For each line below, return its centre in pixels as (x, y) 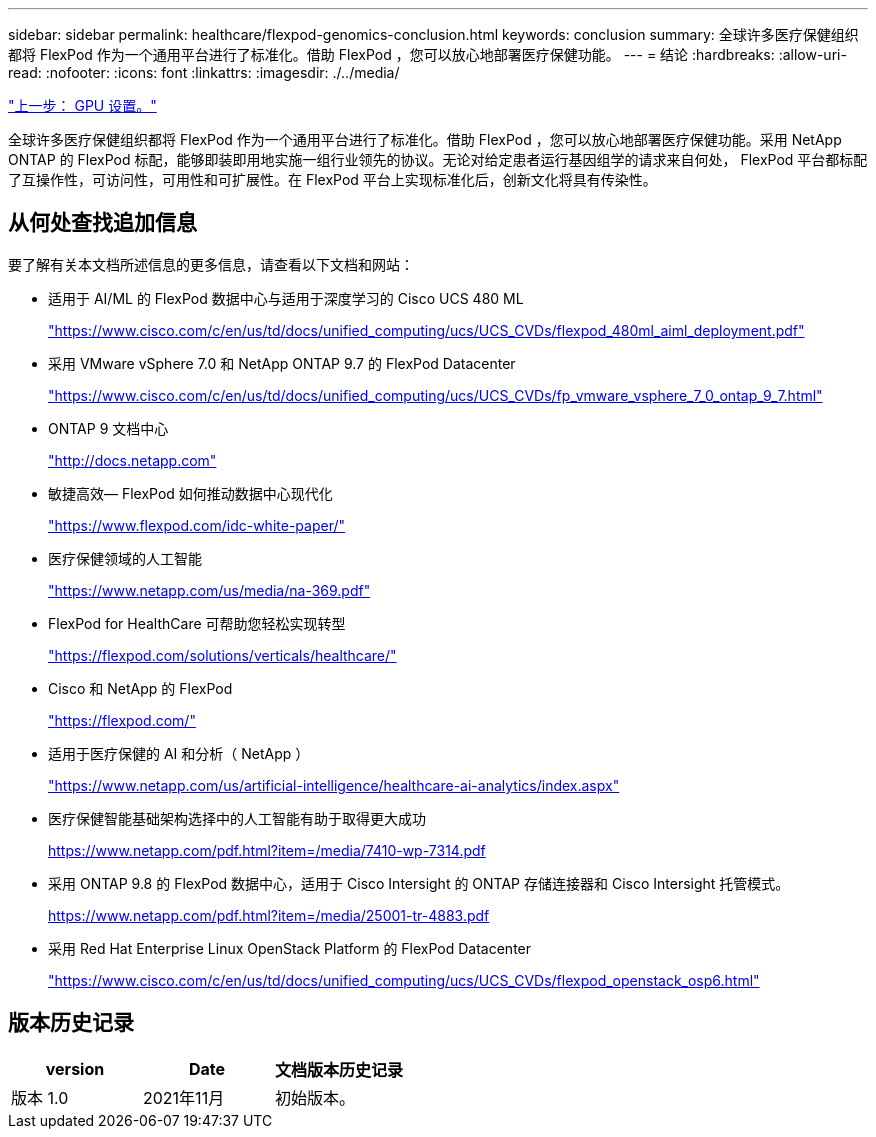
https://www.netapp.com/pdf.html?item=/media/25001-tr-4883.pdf (269, 915)
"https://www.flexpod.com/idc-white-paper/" (196, 525)
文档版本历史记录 (339, 1069)
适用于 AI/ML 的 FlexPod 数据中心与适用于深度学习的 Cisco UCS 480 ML (286, 298)
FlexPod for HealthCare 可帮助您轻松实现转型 (197, 623)
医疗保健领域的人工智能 (125, 558)
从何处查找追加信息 (102, 223)
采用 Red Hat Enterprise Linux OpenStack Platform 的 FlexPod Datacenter (290, 948)
